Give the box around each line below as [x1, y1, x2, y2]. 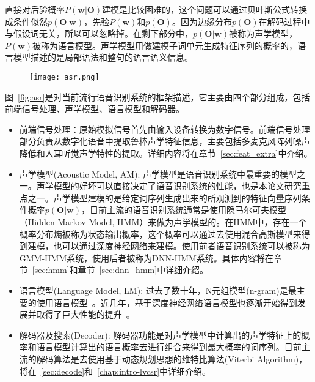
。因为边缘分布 [172, 15, 232, 28]
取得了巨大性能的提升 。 [36, 308, 135, 321]
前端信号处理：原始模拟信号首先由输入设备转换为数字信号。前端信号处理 [19, 122, 310, 135]
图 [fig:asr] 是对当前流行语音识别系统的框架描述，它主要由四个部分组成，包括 [5, 90, 310, 103]
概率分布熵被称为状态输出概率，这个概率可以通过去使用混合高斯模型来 [19, 227, 302, 240]
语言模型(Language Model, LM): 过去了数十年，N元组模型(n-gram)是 [19, 283, 288, 296]
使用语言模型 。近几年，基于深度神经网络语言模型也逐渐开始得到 [36, 296, 297, 309]
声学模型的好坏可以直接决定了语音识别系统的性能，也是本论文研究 [36, 179, 302, 192]
